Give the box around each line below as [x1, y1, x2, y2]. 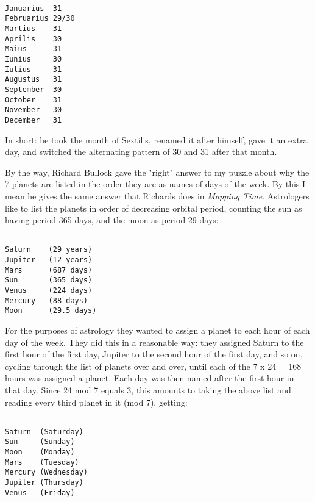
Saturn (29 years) [5, 245, 93, 254]
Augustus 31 [5, 75, 62, 84]
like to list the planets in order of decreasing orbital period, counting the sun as [5, 201, 302, 214]
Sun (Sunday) [5, 437, 75, 446]
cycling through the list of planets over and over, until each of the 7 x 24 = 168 [5, 359, 302, 372]
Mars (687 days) [5, 265, 93, 274]
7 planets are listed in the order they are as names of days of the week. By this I [5, 177, 306, 190]
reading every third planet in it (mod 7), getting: [5, 395, 188, 408]
